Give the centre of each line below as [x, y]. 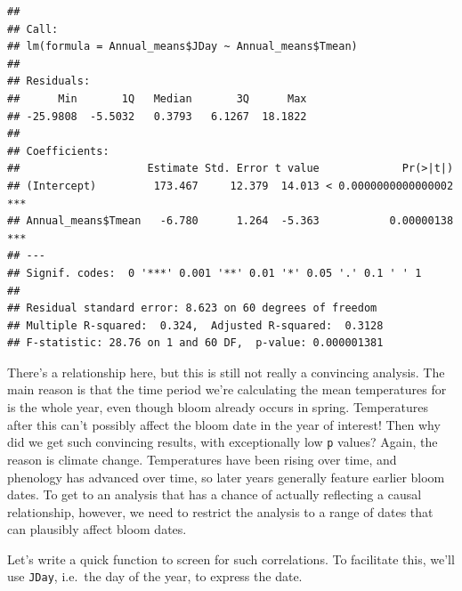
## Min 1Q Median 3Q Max [157, 98]
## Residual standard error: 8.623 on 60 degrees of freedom [192, 308]
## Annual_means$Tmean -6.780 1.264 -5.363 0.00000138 [231, 221]
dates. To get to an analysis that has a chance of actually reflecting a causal [215, 494]
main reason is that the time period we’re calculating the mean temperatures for [227, 389]
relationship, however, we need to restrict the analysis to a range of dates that [220, 511]
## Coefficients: [58, 151]
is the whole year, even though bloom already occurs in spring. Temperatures [218, 407]
